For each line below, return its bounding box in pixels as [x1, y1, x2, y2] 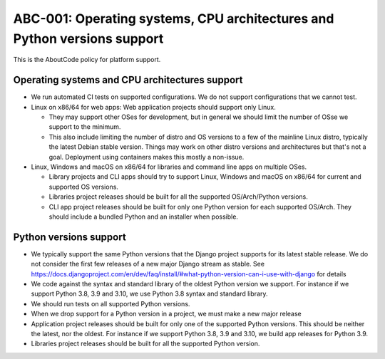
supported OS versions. [48, 182, 119, 191]
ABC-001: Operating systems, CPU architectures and [13, 11, 334, 26]
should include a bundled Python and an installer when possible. [48, 212, 239, 221]
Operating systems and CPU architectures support [13, 74, 243, 86]
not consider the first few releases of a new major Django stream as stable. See [31, 260, 265, 269]
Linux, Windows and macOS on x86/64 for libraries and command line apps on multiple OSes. [31, 162, 307, 171]
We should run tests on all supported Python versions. [31, 299, 190, 308]
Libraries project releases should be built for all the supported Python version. [31, 339, 260, 348]
